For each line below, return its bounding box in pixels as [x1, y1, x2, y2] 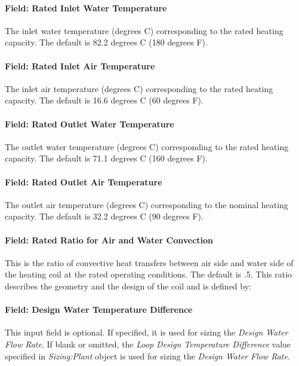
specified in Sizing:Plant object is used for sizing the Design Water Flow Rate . [5, 349, 290, 362]
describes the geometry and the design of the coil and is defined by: [5, 279, 251, 292]
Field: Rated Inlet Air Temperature [5, 59, 155, 72]
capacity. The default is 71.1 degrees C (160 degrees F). [5, 152, 208, 164]
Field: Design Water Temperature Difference [5, 303, 193, 316]
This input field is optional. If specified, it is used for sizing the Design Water [5, 326, 288, 338]
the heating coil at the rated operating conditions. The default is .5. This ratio [5, 268, 292, 280]
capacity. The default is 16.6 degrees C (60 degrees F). [5, 94, 204, 106]
